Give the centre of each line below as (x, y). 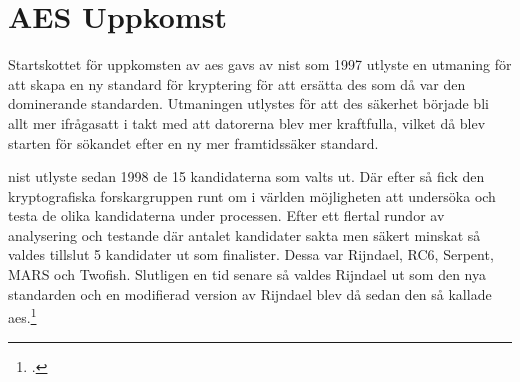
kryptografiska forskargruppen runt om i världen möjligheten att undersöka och (252, 195)
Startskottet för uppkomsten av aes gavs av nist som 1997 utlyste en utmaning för (260, 64)
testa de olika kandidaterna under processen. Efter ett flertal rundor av (226, 215)
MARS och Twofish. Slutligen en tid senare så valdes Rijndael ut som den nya (247, 274)
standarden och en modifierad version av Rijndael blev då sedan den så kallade (250, 293)
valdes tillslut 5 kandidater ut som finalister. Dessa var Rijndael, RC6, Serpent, (251, 254)
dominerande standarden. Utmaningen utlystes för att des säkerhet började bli (248, 103)
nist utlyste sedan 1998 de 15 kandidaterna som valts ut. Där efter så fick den (246, 176)
